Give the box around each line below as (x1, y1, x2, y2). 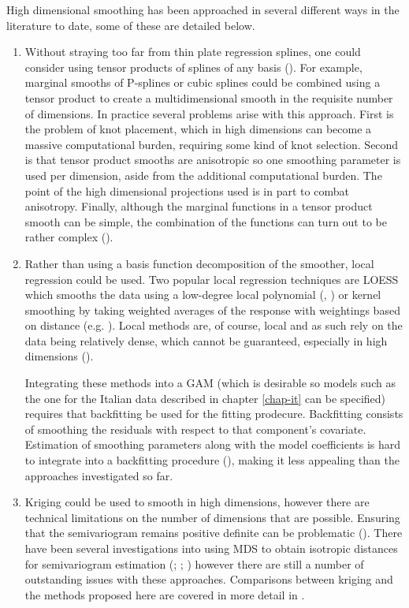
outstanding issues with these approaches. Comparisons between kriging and (24, 571, 393, 587)
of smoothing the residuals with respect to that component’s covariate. (24, 420, 366, 437)
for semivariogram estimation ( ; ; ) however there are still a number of (24, 555, 364, 572)
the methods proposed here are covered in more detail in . (24, 586, 305, 602)
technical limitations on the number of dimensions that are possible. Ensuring (24, 509, 400, 525)
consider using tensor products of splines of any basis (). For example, (24, 58, 363, 75)
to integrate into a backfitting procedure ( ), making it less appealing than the (24, 452, 400, 468)
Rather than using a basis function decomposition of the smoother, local (24, 255, 374, 271)
